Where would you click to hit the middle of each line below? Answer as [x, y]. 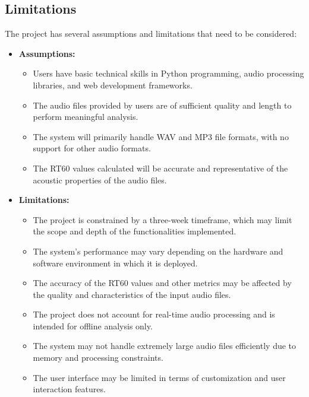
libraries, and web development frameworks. [113, 85]
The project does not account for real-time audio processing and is [154, 314]
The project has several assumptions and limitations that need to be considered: [151, 34]
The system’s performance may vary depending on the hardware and [158, 251]
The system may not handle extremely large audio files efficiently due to [165, 346]
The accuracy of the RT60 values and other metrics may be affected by [162, 283]
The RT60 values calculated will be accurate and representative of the [160, 168]
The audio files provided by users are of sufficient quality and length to [162, 105]
